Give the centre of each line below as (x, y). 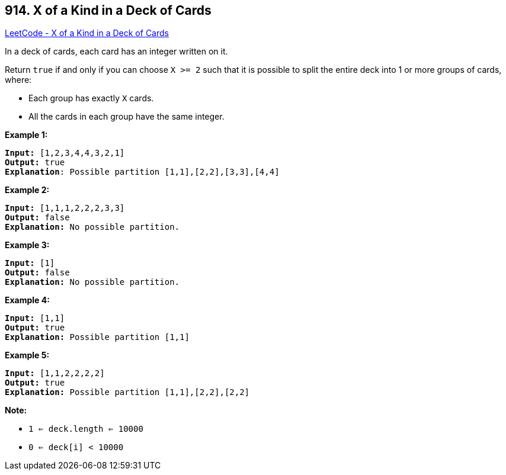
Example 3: (27, 245)
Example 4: (27, 300)
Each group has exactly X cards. (91, 98)
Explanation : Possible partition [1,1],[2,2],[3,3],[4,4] (142, 172)
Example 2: (27, 190)
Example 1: (26, 135)
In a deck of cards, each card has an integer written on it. (116, 52)
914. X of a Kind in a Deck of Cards (108, 10)
